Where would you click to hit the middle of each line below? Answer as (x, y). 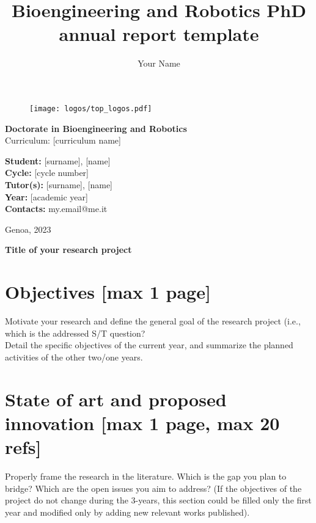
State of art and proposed (116, 399)
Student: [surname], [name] (58, 160)
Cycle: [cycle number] (47, 173)
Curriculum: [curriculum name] (63, 140)
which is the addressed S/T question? (75, 333)
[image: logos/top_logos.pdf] (91, 108)
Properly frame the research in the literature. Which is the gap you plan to (146, 476)
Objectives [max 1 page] (108, 292)
